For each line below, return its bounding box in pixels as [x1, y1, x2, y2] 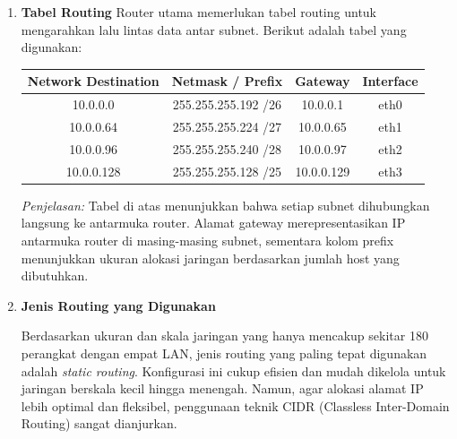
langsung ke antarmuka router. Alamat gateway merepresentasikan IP [21, 213, 406, 232]
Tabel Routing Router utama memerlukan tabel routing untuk [21, 3, 377, 21]
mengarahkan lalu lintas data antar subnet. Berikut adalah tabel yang [21, 20, 407, 39]
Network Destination [27, 72, 160, 90]
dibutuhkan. [21, 266, 89, 285]
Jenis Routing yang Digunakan [21, 296, 216, 314]
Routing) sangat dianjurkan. [21, 414, 177, 433]
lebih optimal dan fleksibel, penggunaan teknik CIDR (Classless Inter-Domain [21, 396, 450, 415]
